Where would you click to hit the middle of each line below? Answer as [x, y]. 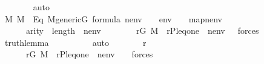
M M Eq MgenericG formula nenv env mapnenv [113, 18]
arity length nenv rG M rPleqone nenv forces [142, 30]
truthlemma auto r [75, 42]
